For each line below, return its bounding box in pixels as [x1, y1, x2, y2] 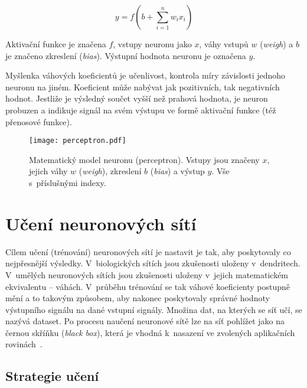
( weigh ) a [260, 38, 293, 50]
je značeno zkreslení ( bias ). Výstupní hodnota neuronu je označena [5, 49, 246, 61]
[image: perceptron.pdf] [29, 136, 126, 145]
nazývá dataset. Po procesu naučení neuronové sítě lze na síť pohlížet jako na [5, 315, 285, 327]
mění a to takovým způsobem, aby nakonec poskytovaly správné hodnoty [5, 292, 270, 304]
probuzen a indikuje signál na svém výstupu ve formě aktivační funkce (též [5, 103, 276, 116]
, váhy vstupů [199, 38, 249, 50]
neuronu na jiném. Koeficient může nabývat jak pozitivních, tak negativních [5, 80, 280, 93]
